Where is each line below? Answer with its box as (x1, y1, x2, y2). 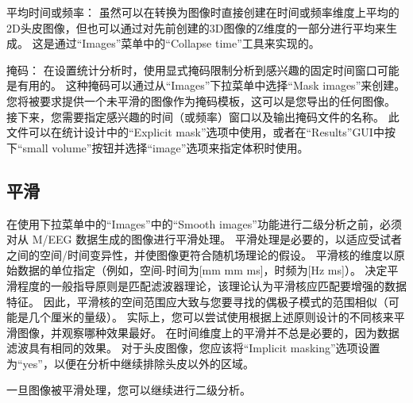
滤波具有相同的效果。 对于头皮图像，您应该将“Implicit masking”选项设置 (6, 340, 380, 356)
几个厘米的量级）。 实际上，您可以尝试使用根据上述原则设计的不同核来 (28, 309, 394, 325)
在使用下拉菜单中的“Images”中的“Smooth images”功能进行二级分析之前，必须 (6, 215, 402, 232)
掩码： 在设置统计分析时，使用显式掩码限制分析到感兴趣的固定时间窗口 (6, 61, 377, 78)
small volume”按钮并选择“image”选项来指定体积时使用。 (22, 139, 309, 155)
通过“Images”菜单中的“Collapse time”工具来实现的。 (54, 35, 320, 52)
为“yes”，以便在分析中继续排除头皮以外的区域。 (6, 355, 254, 371)
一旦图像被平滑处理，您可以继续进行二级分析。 (6, 382, 251, 398)
